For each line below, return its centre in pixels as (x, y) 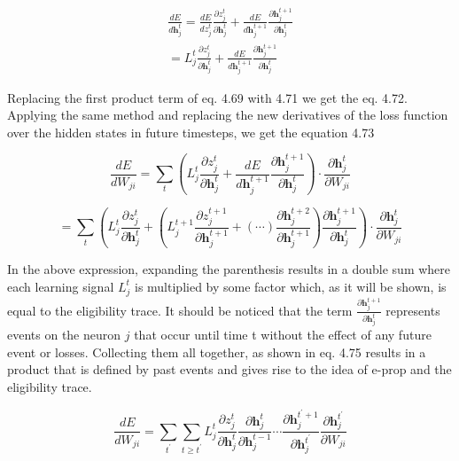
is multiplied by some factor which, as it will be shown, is (290, 286)
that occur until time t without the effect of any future (283, 335)
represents (413, 310)
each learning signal (61, 286)
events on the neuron (64, 335)
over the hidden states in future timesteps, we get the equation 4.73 (191, 132)
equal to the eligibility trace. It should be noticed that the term (180, 310)
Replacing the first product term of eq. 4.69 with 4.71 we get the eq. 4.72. (207, 97)
